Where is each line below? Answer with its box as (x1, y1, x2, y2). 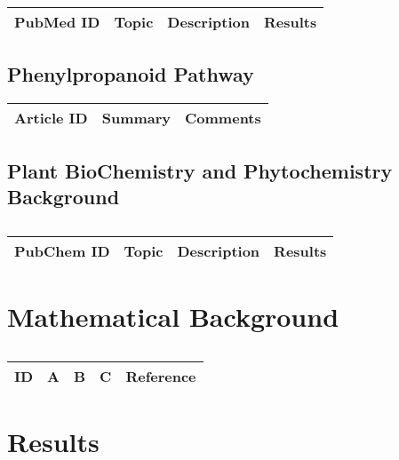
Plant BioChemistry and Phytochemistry (7, 156, 393, 184)
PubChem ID (14, 240, 110, 261)
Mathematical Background (7, 297, 339, 334)
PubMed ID (14, 12, 100, 32)
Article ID (14, 107, 88, 129)
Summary (101, 107, 172, 129)
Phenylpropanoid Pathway (7, 60, 254, 88)
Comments (185, 107, 261, 129)
